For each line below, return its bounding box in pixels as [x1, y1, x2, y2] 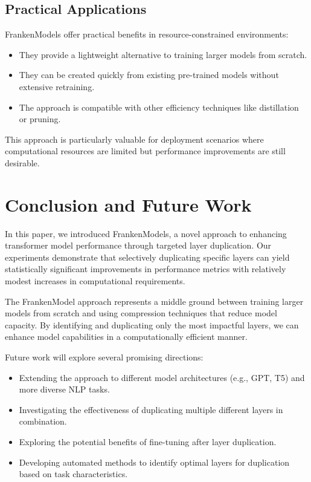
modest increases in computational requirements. [5, 275, 185, 287]
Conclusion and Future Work [5, 192, 252, 217]
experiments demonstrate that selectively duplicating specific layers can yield [5, 250, 290, 263]
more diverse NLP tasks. [19, 383, 110, 396]
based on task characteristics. [19, 467, 128, 480]
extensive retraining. [19, 80, 95, 93]
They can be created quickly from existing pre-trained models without [19, 68, 279, 81]
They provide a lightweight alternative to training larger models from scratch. [19, 48, 307, 60]
